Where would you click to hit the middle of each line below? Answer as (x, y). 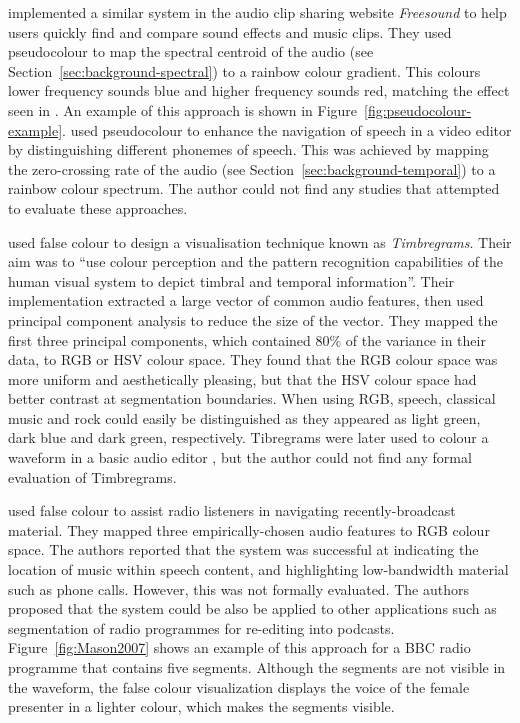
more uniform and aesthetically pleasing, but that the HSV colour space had (242, 378)
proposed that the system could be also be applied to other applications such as (252, 608)
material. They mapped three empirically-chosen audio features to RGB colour (249, 529)
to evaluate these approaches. (98, 207)
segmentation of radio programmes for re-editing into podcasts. (201, 627)
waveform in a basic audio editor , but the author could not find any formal (240, 457)
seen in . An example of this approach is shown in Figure (183, 109)
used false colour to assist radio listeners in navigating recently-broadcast (232, 510)
